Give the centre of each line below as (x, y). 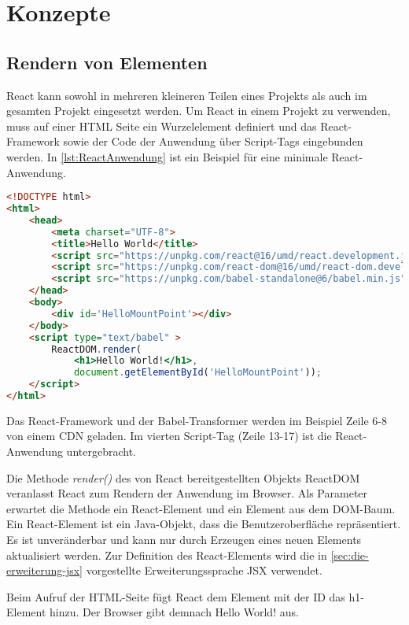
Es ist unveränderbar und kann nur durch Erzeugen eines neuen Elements (184, 540)
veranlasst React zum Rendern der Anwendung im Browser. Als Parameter (187, 493)
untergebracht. (101, 451)
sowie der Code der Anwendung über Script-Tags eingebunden (213, 141)
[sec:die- (350, 555)
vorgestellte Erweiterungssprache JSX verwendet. (204, 570)
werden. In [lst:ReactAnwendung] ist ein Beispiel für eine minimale (167, 156)
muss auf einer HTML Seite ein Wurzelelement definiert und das (162, 126)
